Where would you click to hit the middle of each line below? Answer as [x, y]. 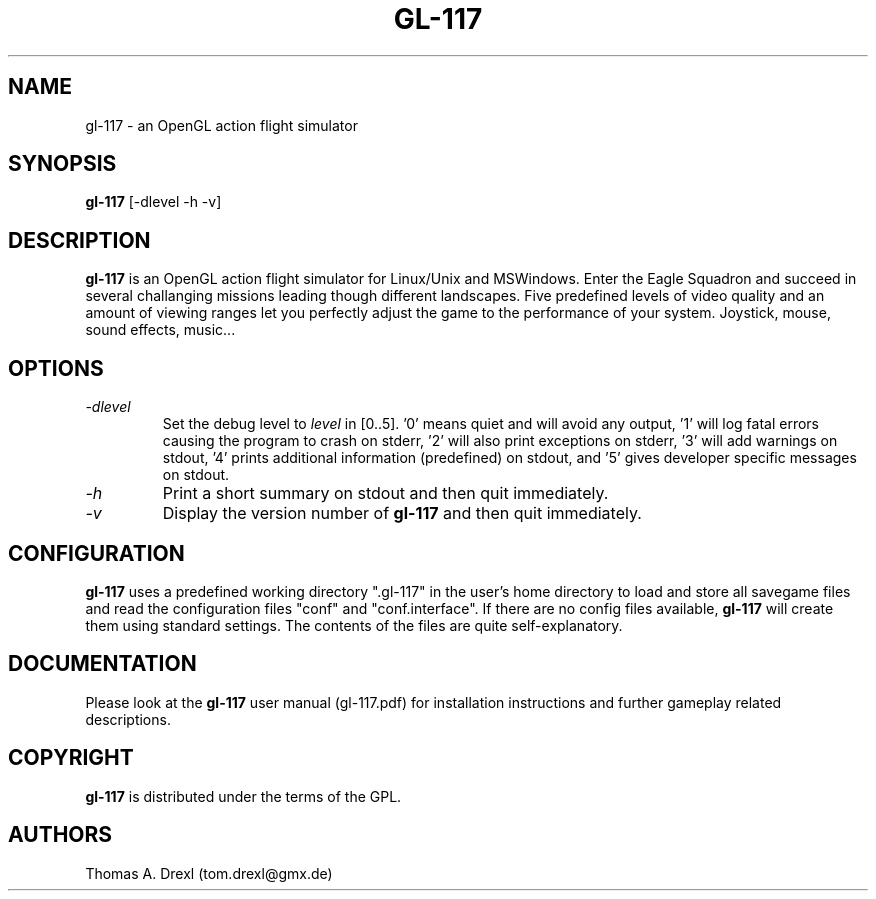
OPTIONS [56, 368]
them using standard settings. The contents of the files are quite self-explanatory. [354, 625]
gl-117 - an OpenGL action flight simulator [221, 125]
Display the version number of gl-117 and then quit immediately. [402, 513]
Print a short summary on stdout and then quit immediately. [385, 493]
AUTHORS [60, 835]
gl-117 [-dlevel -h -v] [153, 202]
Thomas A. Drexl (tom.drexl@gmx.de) [209, 873]
